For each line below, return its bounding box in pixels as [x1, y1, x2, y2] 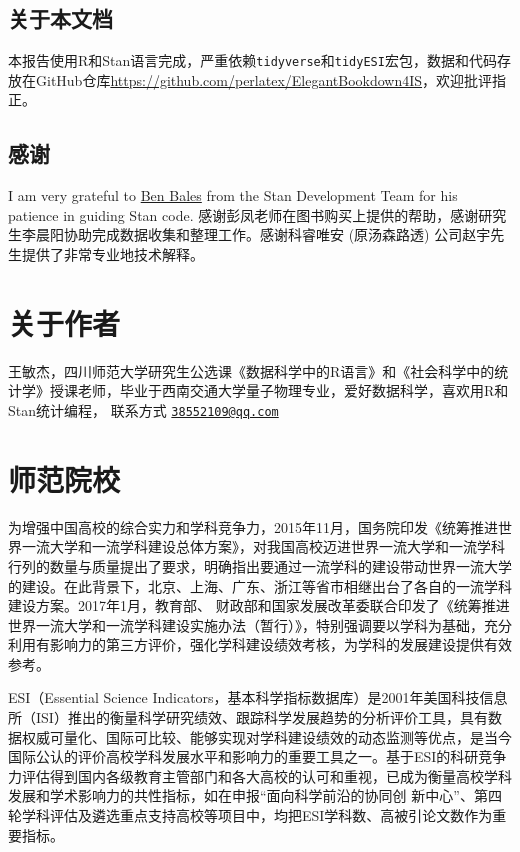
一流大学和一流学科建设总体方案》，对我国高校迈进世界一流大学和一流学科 [21, 536, 505, 557]
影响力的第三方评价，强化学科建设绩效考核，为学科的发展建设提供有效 [49, 634, 512, 655]
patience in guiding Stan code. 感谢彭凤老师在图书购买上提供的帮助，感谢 [8, 204, 479, 225]
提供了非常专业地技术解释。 [21, 244, 204, 265]
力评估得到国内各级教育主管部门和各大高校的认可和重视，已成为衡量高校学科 [8, 765, 512, 786]
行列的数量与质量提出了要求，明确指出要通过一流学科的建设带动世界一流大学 [8, 555, 512, 576]
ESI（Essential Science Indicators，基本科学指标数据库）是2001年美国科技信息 [8, 687, 508, 708]
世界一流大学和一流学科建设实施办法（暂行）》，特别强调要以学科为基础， [8, 614, 484, 635]
